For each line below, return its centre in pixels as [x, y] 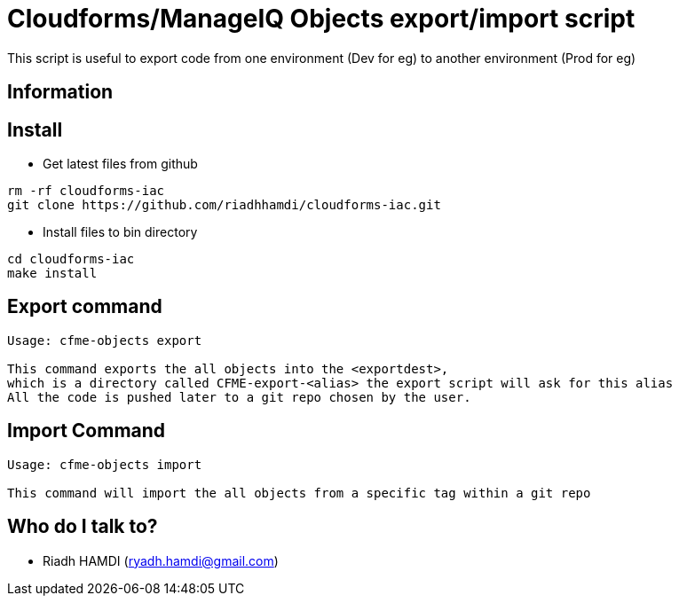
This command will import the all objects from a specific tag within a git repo [299, 493]
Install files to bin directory [120, 232]
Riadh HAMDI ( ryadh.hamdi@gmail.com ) [161, 560]
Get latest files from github [120, 164]
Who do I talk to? [83, 527]
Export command [85, 307]
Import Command [87, 431]
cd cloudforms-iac [71, 259]
